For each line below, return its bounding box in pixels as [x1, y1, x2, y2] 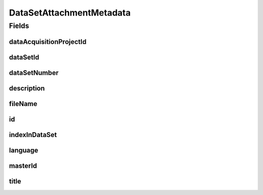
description [9, 84, 45, 92]
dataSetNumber [9, 69, 58, 77]
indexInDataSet [9, 130, 57, 139]
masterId [9, 161, 38, 170]
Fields [9, 21, 29, 30]
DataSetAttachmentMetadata [9, 7, 131, 18]
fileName [9, 100, 38, 108]
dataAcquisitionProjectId [9, 37, 87, 46]
